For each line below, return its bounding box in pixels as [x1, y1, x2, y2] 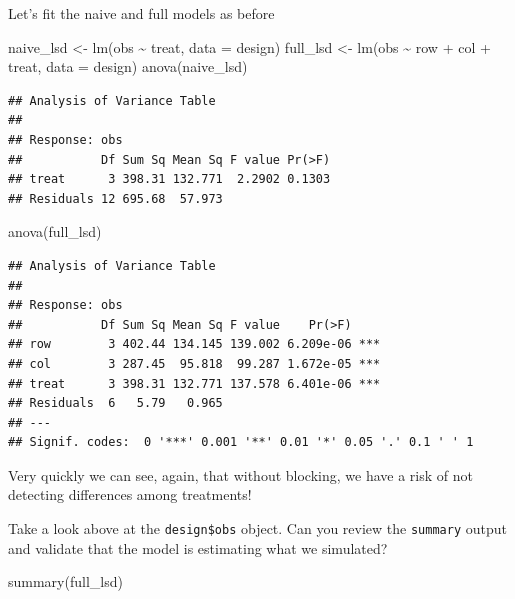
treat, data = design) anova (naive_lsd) [8, 56, 248, 77]
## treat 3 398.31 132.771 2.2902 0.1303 [8, 172, 331, 187]
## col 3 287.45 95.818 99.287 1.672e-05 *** [8, 356, 381, 371]
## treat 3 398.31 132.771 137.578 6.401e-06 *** [8, 376, 381, 391]
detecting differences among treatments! [8, 484, 252, 505]
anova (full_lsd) [8, 221, 102, 242]
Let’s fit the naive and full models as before [8, 3, 275, 23]
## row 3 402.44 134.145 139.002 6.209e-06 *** [8, 337, 381, 352]
